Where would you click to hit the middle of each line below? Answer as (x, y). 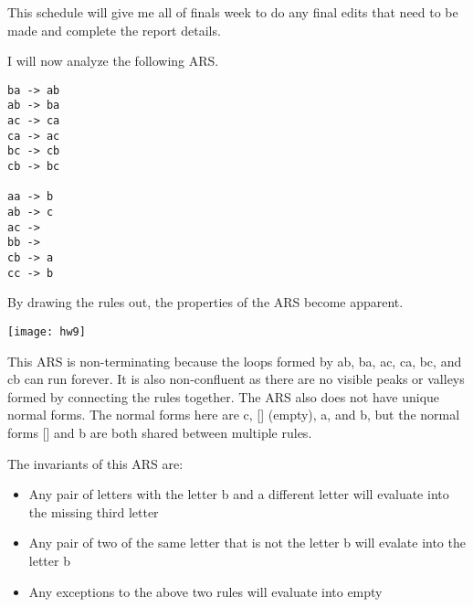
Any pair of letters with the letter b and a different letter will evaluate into (239, 494)
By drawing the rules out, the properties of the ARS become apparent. (205, 302)
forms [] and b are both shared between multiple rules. (160, 432)
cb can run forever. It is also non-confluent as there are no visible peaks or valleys (236, 379)
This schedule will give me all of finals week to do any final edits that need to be (233, 12)
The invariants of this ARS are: (95, 463)
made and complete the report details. (114, 30)
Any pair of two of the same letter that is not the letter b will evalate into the (247, 543)
